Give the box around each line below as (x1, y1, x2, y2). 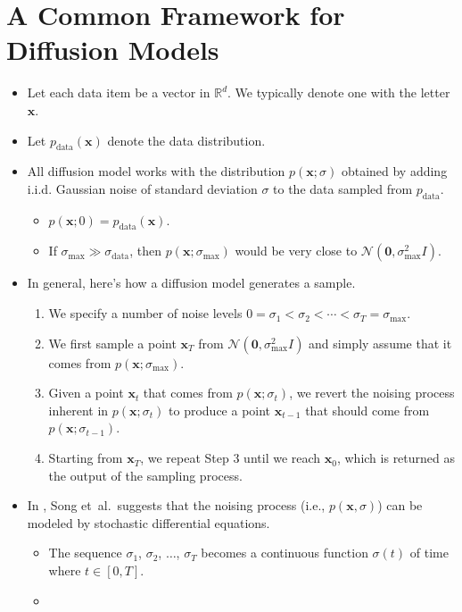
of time (409, 543, 449, 562)
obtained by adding (341, 162, 448, 180)
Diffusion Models (6, 31, 219, 68)
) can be (377, 496, 423, 515)
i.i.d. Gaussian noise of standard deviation (27, 179, 258, 197)
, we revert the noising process (289, 383, 455, 402)
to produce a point (169, 400, 271, 419)
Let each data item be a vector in (27, 83, 210, 102)
